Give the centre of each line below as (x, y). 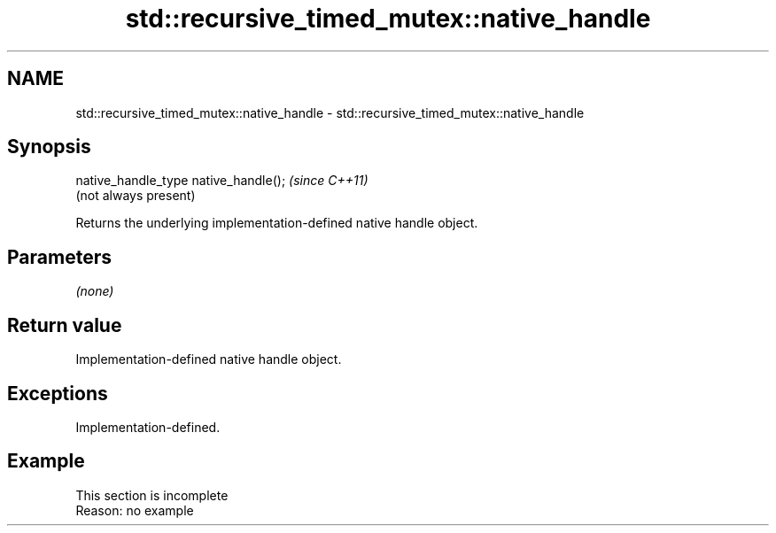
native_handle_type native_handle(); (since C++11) (222, 181)
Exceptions (58, 393)
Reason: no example (135, 510)
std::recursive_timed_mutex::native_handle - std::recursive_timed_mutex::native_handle (330, 112)
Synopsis (49, 147)
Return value (65, 325)
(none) (95, 291)
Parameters (59, 257)
